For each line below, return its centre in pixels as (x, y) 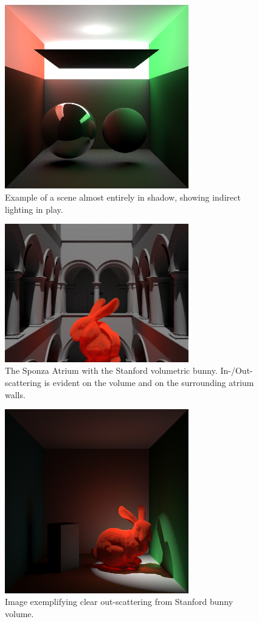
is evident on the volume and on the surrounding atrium (149, 383)
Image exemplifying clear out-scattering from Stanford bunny (119, 602)
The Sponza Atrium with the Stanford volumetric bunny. (111, 370)
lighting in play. (34, 209)
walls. (15, 394)
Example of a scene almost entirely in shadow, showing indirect (123, 197)
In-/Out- (237, 370)
